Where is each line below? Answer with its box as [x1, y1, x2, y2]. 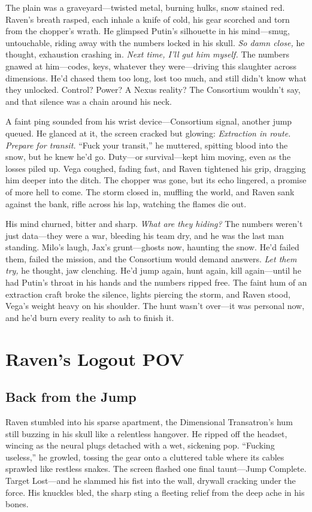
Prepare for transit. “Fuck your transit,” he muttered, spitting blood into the [5, 138, 288, 151]
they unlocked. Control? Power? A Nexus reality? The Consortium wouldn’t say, [5, 83, 301, 96]
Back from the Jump [5, 387, 137, 406]
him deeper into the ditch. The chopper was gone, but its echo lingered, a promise [5, 174, 307, 186]
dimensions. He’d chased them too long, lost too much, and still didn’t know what [5, 71, 307, 84]
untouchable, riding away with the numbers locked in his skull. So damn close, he [5, 36, 305, 49]
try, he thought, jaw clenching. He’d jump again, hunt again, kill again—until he [5, 264, 301, 277]
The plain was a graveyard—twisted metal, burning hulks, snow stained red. [5, 1, 285, 13]
